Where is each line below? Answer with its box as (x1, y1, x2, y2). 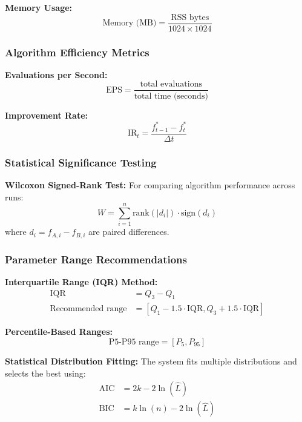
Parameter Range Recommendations (5, 251, 187, 266)
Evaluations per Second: (5, 68, 108, 81)
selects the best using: (5, 366, 86, 379)
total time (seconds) (134, 91, 208, 101)
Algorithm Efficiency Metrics (5, 44, 149, 59)
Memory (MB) (102, 19, 157, 28)
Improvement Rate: (5, 108, 88, 121)
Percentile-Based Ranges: (5, 325, 113, 338)
